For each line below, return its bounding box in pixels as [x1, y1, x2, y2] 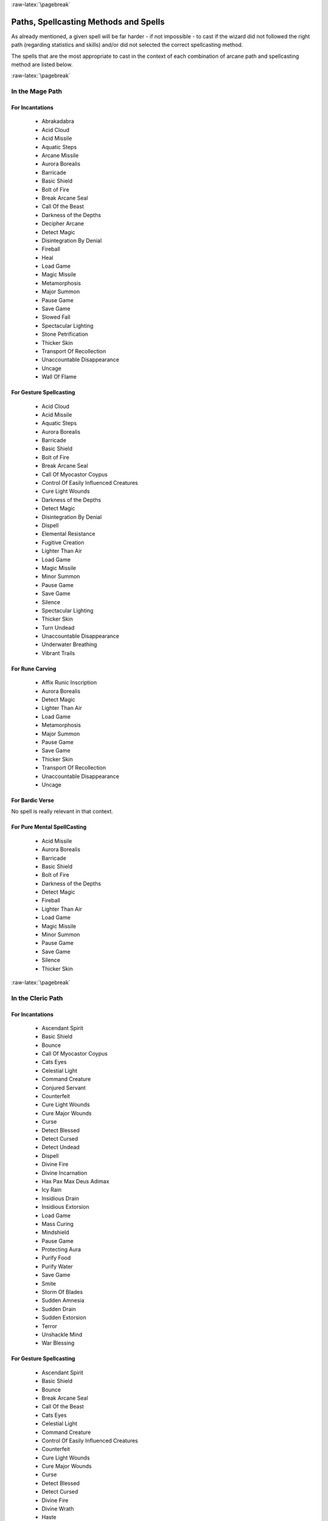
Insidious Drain [41, 1194, 79, 1202]
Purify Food [41, 1254, 71, 1262]
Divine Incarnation [41, 1169, 87, 1177]
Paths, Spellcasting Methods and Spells [11, 16, 165, 27]
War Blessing [41, 1339, 75, 1347]
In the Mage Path [11, 87, 63, 96]
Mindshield [41, 1229, 70, 1236]
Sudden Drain [41, 1305, 76, 1312]
